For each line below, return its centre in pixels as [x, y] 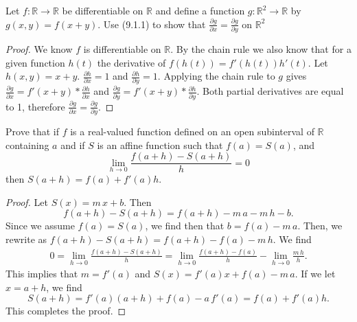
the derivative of [131, 62]
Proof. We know [39, 48]
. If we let [315, 274]
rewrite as [26, 239]
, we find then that [185, 226]
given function [35, 62]
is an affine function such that [160, 145]
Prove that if [33, 131]
